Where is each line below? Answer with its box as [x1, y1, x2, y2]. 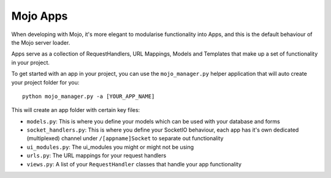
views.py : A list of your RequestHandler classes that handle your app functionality [26, 160, 242, 168]
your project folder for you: [11, 78, 80, 86]
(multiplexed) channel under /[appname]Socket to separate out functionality [26, 135, 224, 142]
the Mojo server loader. [11, 39, 70, 46]
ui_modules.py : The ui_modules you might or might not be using [26, 143, 194, 150]
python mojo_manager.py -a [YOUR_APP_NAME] [22, 92, 155, 100]
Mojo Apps [11, 9, 68, 23]
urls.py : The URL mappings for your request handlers [26, 152, 167, 159]
